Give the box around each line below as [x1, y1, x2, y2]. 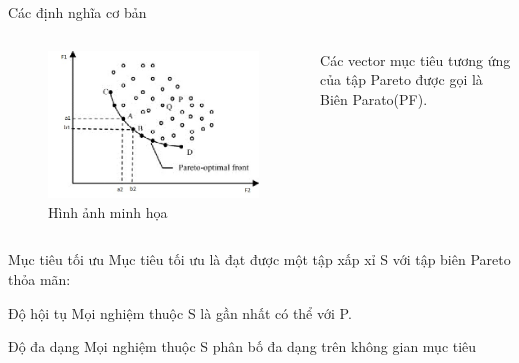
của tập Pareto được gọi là [320, 69, 483, 90]
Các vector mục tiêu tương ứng [320, 49, 511, 70]
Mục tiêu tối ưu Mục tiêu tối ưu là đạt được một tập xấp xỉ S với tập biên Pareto [8, 249, 511, 270]
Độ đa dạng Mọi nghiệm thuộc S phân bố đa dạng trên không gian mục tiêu [8, 336, 477, 357]
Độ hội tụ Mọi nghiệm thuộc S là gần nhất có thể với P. [8, 302, 352, 323]
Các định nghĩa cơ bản [8, 2, 147, 22]
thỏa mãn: [8, 269, 71, 290]
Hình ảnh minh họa [48, 201, 168, 222]
